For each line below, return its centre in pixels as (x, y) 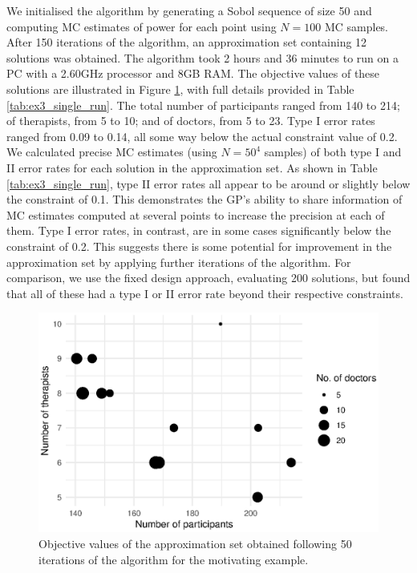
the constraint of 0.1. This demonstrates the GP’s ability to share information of (204, 199)
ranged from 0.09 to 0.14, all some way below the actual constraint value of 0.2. (202, 136)
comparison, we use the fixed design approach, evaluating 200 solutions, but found (208, 278)
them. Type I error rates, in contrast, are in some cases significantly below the (199, 230)
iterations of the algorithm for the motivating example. (174, 559)
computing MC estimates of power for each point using (142, 26)
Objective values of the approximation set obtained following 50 (195, 543)
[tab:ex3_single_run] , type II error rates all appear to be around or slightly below (208, 183)
